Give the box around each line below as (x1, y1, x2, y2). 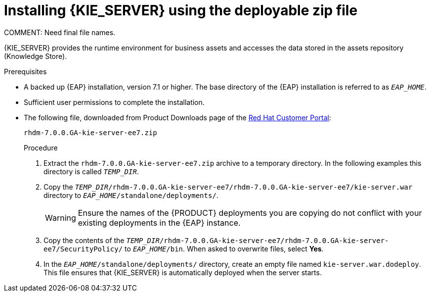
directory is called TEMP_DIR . (43, 167, 139, 176)
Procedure (24, 143, 58, 152)
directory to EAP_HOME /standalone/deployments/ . (43, 191, 218, 199)
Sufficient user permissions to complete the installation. (24, 98, 205, 106)
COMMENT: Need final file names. (4, 28, 116, 37)
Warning (45, 212, 76, 223)
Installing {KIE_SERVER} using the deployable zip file (4, 2, 358, 19)
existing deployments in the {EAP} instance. (78, 217, 241, 228)
